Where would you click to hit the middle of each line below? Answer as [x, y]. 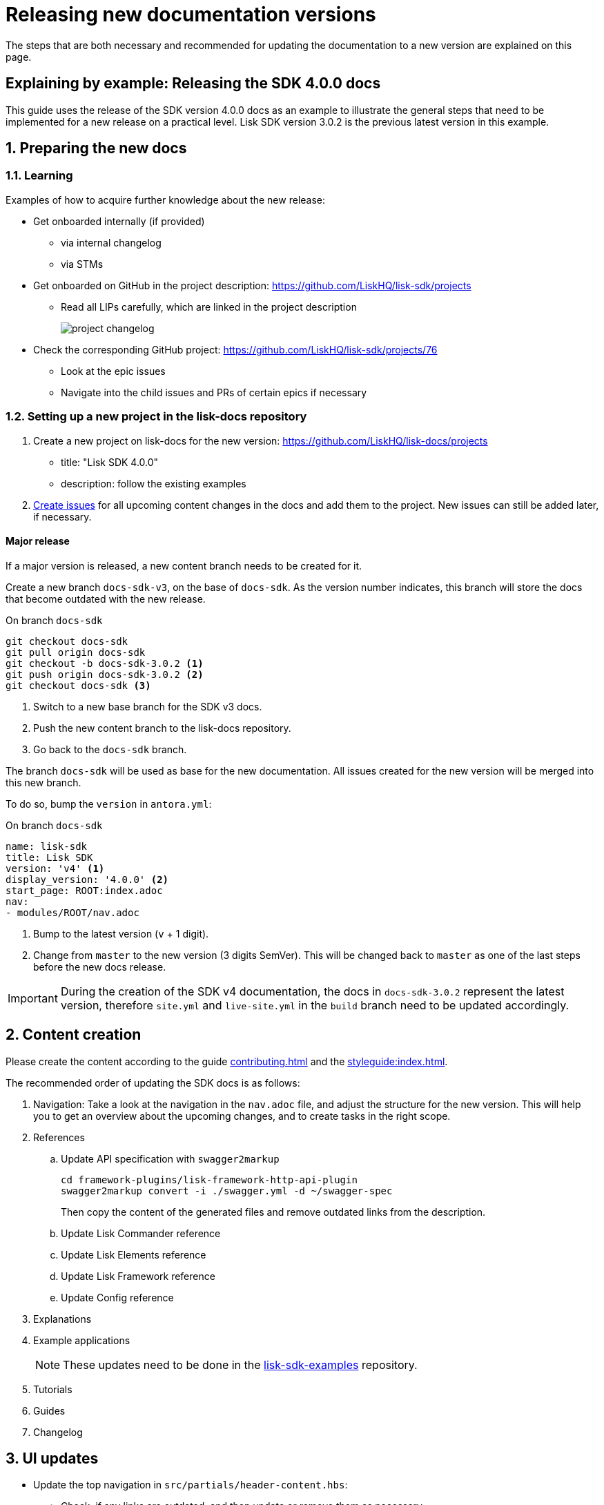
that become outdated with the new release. [106, 599]
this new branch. [43, 782]
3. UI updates [52, 1459]
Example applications [82, 1340]
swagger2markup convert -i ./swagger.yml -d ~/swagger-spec [227, 1191]
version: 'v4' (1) [55, 868]
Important [33, 998]
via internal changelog [111, 242]
